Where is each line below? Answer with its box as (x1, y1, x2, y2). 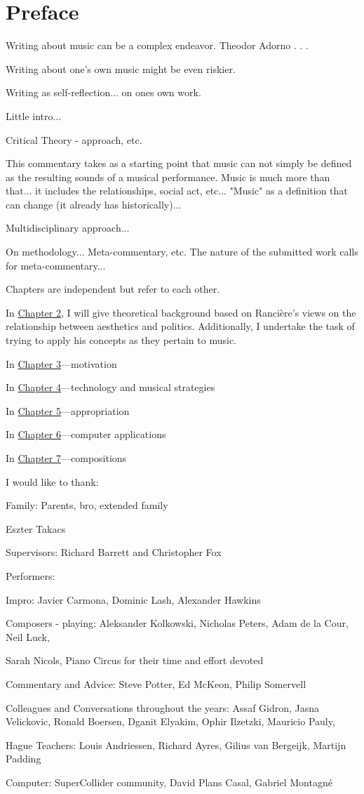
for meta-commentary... (6, 258, 106, 272)
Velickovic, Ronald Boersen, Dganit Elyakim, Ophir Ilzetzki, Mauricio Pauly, (6, 714, 335, 729)
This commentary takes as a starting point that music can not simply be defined (6, 156, 352, 171)
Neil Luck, (6, 629, 50, 644)
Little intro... (6, 108, 62, 123)
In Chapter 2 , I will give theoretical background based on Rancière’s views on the (6, 305, 356, 319)
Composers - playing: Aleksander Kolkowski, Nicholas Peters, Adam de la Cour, (6, 616, 349, 630)
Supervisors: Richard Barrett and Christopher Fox (6, 545, 222, 560)
